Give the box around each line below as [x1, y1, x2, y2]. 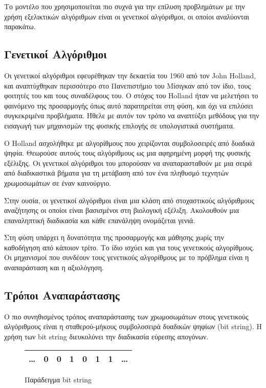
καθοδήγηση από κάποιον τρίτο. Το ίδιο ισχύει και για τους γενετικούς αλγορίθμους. [4, 242, 255, 252]
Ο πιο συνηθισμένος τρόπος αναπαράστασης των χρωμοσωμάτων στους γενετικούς [4, 311, 249, 321]
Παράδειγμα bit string [25, 374, 92, 384]
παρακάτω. [4, 21, 36, 32]
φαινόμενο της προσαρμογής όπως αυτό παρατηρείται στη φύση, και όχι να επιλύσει [4, 100, 253, 111]
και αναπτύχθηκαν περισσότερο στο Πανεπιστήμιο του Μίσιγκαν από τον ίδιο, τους [4, 80, 251, 91]
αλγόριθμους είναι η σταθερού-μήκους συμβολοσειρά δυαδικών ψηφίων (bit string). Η [4, 321, 262, 332]
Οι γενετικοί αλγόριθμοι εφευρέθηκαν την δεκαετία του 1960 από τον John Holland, [4, 70, 256, 80]
